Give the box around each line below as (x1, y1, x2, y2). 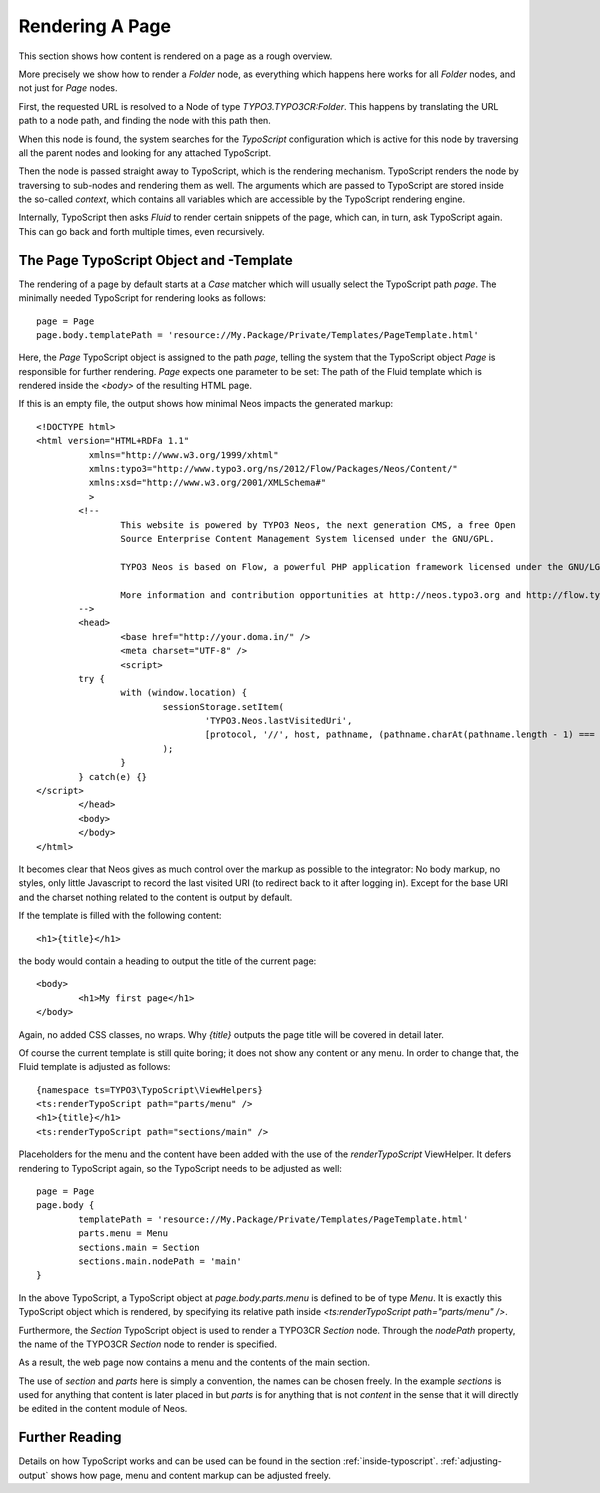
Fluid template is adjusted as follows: (18, 1061, 171, 1073)
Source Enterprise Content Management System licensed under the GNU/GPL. (120, 533, 495, 544)
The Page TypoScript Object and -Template (18, 251, 294, 269)
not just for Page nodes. (18, 82, 119, 94)
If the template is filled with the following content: (18, 910, 222, 922)
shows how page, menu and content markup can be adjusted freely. (50, 1469, 332, 1481)
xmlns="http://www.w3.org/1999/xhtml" (88, 449, 279, 460)
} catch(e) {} (78, 771, 148, 782)
